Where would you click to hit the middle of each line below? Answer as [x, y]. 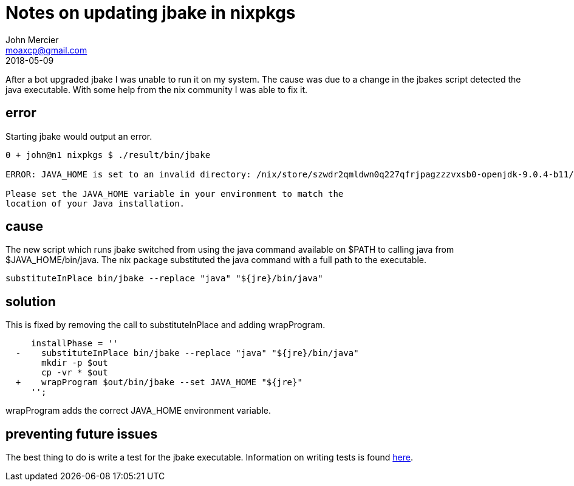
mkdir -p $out [75, 363]
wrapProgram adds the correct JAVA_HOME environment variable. [138, 411]
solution [31, 301]
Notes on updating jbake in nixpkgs [151, 13]
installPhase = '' [75, 344]
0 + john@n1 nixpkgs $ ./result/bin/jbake [108, 155]
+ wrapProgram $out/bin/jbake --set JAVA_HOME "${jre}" [159, 382]
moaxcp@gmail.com [46, 50]
